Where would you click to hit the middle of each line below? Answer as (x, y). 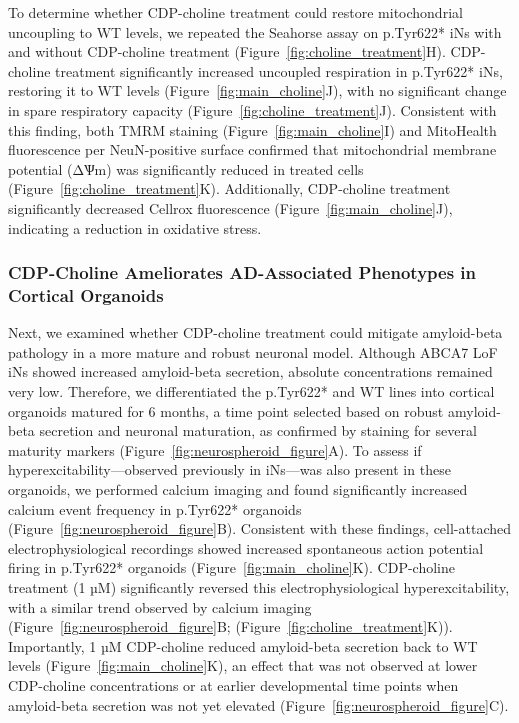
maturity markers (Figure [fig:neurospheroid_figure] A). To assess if (215, 449)
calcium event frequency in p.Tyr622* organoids (155, 508)
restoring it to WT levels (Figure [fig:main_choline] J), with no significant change (257, 90)
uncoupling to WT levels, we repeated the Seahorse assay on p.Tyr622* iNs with (255, 31)
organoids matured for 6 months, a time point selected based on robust (226, 410)
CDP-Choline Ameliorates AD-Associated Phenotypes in (242, 272)
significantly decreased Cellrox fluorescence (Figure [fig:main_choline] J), (230, 207)
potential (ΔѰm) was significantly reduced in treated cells (186, 168)
